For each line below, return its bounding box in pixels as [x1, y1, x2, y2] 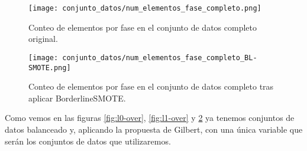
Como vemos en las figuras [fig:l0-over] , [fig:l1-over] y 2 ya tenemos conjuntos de [5, 111, 295, 124]
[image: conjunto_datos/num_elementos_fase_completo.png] [28, 4, 261, 12]
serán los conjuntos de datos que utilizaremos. [5, 134, 171, 147]
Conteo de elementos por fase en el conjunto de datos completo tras [28, 80, 274, 93]
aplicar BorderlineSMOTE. [28, 91, 126, 104]
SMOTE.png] [28, 63, 71, 72]
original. [28, 32, 58, 45]
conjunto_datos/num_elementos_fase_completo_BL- [62, 53, 257, 62]
